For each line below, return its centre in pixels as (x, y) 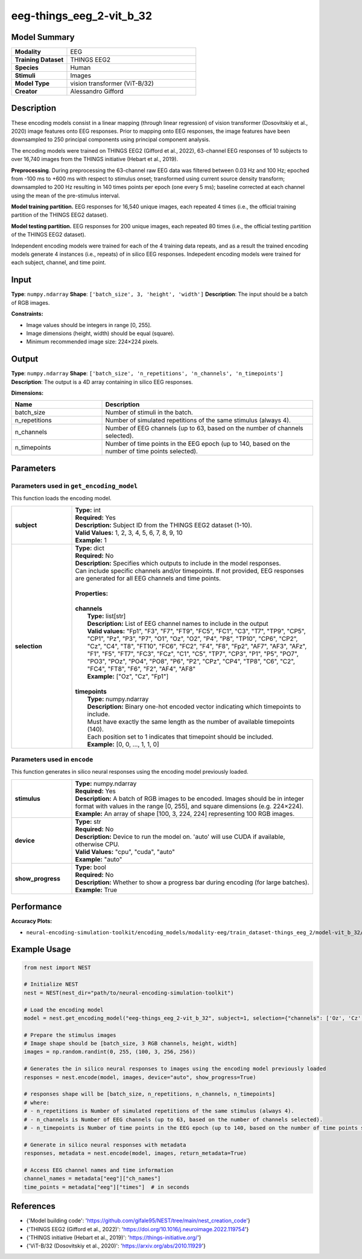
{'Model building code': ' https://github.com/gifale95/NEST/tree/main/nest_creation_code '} (138, 1221)
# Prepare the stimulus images (70, 1035)
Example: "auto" (99, 859)
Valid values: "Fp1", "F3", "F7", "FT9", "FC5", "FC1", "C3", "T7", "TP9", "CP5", (196, 631)
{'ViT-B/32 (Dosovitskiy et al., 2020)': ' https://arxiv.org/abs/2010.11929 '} (116, 1246)
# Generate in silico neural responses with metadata (105, 1145)
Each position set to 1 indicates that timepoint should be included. (180, 736)
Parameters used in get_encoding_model (75, 486)
